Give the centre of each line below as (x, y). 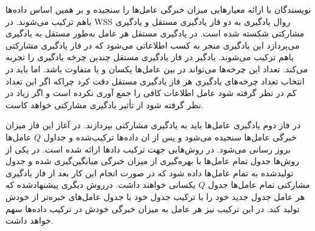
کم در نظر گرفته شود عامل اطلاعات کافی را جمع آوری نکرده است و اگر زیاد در (151, 93)
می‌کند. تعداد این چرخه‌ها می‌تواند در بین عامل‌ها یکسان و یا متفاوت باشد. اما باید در (157, 68)
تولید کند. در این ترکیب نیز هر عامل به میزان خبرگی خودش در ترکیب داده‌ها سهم (153, 208)
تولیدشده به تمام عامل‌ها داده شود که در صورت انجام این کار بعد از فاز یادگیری (150, 172)
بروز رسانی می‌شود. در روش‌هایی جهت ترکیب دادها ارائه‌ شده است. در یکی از (148, 149)
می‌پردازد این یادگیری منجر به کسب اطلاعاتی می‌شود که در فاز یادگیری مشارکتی (153, 45)
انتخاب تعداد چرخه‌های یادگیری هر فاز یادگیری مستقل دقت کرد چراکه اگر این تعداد (155, 81)
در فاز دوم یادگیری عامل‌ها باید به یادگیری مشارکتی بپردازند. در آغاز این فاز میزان (153, 125)
